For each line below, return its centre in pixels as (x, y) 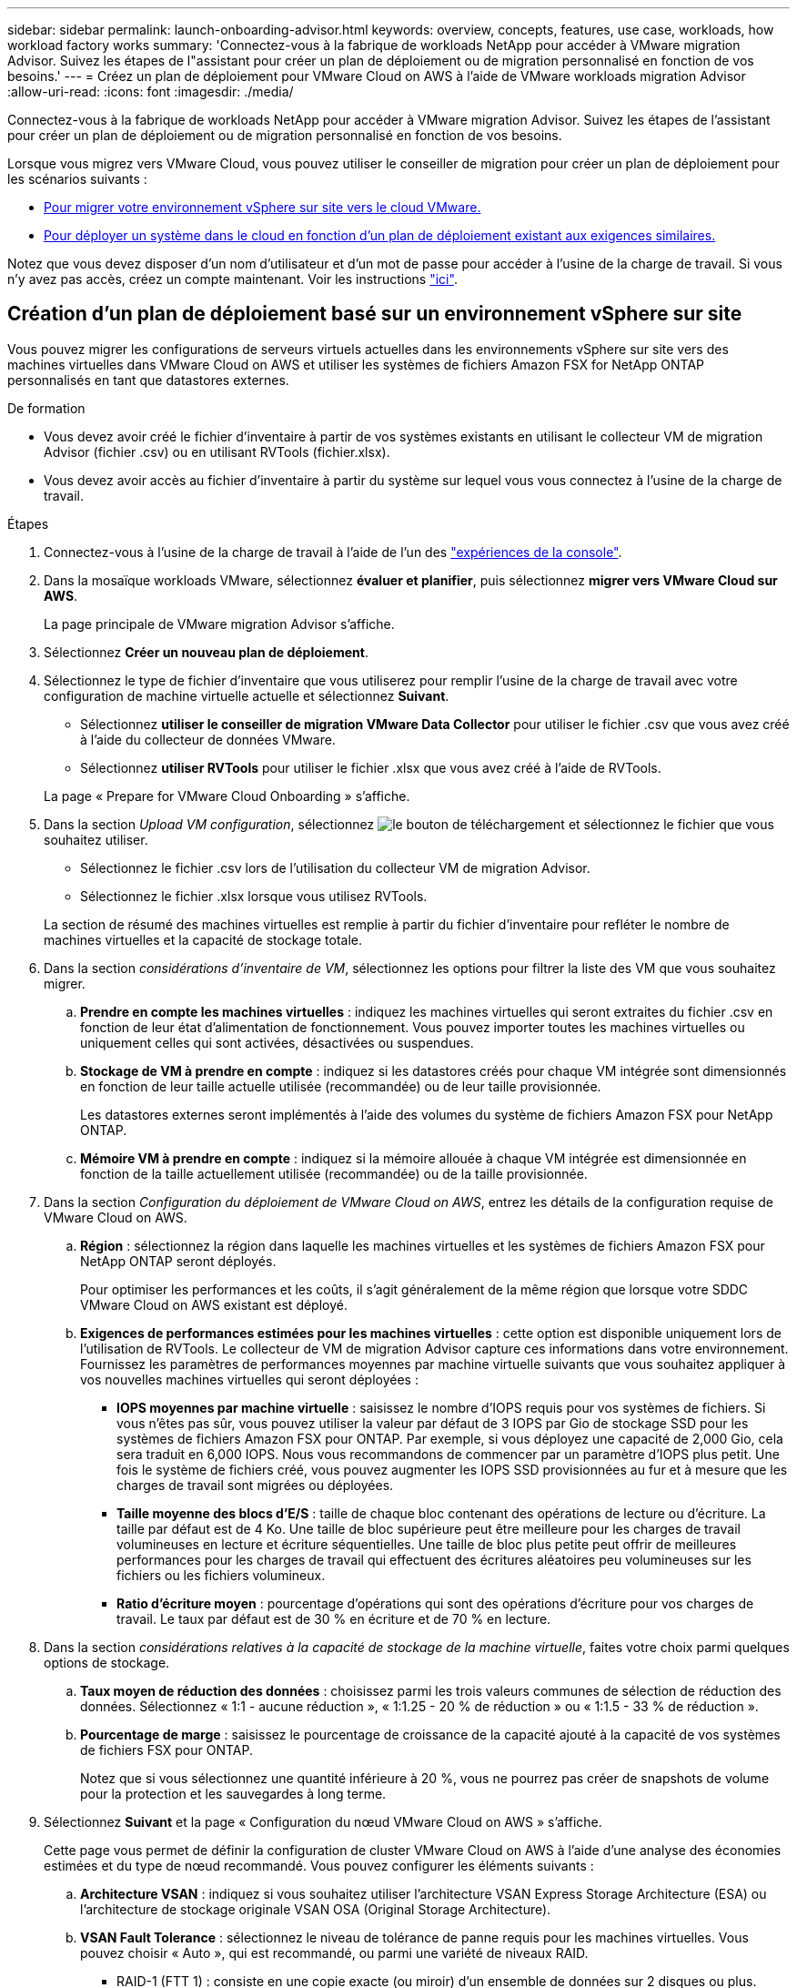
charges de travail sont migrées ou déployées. (255, 1485)
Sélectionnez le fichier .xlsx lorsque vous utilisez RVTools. (254, 896)
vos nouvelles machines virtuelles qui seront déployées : (249, 1379)
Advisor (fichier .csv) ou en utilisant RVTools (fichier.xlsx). (217, 451)
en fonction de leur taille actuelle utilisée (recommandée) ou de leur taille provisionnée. (341, 1086)
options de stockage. (107, 1662)
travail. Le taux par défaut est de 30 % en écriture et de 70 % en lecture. (334, 1618)
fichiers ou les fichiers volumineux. (221, 1575)
